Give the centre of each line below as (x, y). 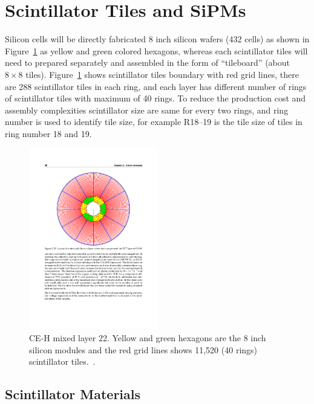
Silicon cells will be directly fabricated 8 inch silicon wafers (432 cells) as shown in (157, 39)
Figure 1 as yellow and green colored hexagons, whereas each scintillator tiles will (156, 50)
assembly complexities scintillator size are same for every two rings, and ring (147, 110)
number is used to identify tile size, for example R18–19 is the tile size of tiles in (154, 122)
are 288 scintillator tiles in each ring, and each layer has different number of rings (156, 86)
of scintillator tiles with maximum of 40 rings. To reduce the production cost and (155, 98)
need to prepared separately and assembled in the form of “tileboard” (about (148, 63)
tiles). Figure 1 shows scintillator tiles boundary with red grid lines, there (162, 74)
